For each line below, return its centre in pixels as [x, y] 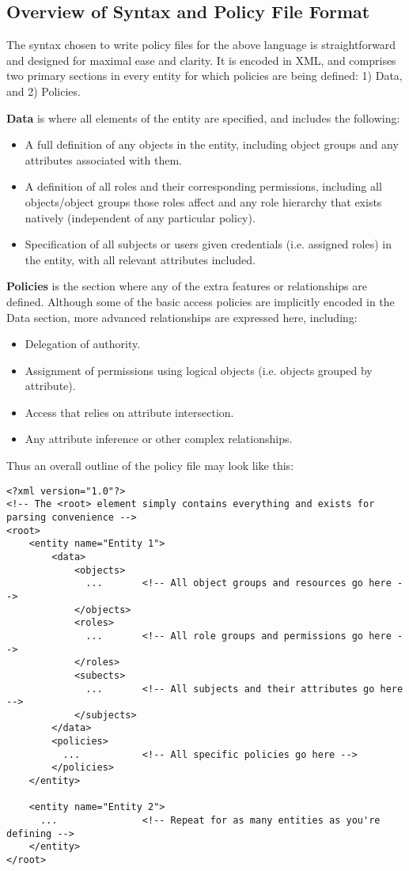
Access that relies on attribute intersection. [129, 412]
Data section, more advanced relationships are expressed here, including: [182, 317]
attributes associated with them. [104, 159]
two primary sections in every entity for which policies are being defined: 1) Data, [204, 76]
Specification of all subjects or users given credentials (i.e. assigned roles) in [208, 244]
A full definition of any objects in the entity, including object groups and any [212, 144]
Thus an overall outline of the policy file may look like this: [150, 466]
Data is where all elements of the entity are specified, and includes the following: [203, 117]
